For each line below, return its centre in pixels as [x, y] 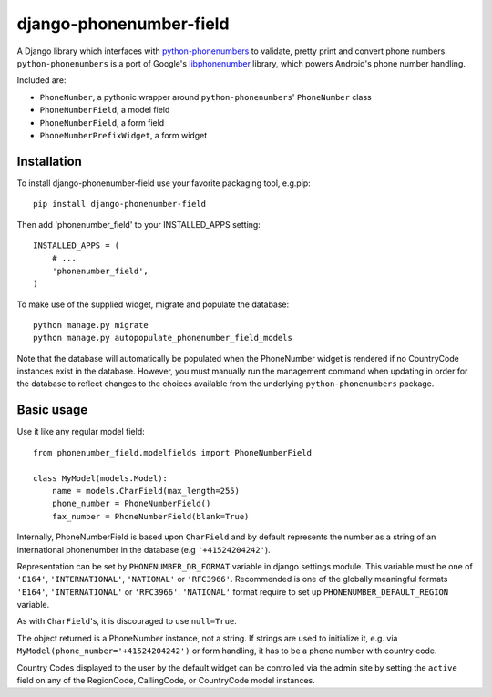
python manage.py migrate [91, 325]
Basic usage [52, 410]
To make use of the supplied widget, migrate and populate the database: [153, 304]
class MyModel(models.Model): [101, 478]
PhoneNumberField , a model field [105, 110]
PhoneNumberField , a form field [102, 122]
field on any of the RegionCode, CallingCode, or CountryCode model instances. [166, 681]
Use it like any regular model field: [81, 432]
